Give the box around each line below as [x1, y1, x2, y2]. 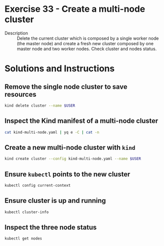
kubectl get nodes [4, 236, 42, 241]
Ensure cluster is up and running [4, 196, 106, 205]
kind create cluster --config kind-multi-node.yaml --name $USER [4, 156, 141, 162]
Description [4, 30, 28, 36]
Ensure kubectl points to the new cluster [4, 170, 131, 178]
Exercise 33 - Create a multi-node [4, 3, 145, 15]
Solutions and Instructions [4, 63, 115, 74]
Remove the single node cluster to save [4, 82, 128, 91]
